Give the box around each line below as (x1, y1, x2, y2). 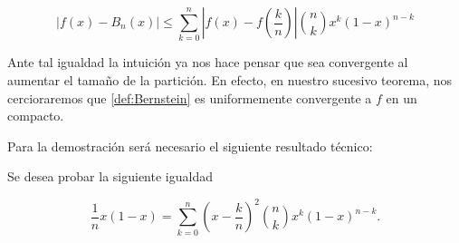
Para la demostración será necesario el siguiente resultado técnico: (7, 136, 373, 155)
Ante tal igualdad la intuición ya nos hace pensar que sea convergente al (7, 53, 408, 72)
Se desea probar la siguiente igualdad (7, 167, 213, 186)
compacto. (7, 106, 64, 125)
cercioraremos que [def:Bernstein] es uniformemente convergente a (7, 88, 372, 107)
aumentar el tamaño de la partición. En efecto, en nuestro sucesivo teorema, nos (7, 70, 453, 89)
